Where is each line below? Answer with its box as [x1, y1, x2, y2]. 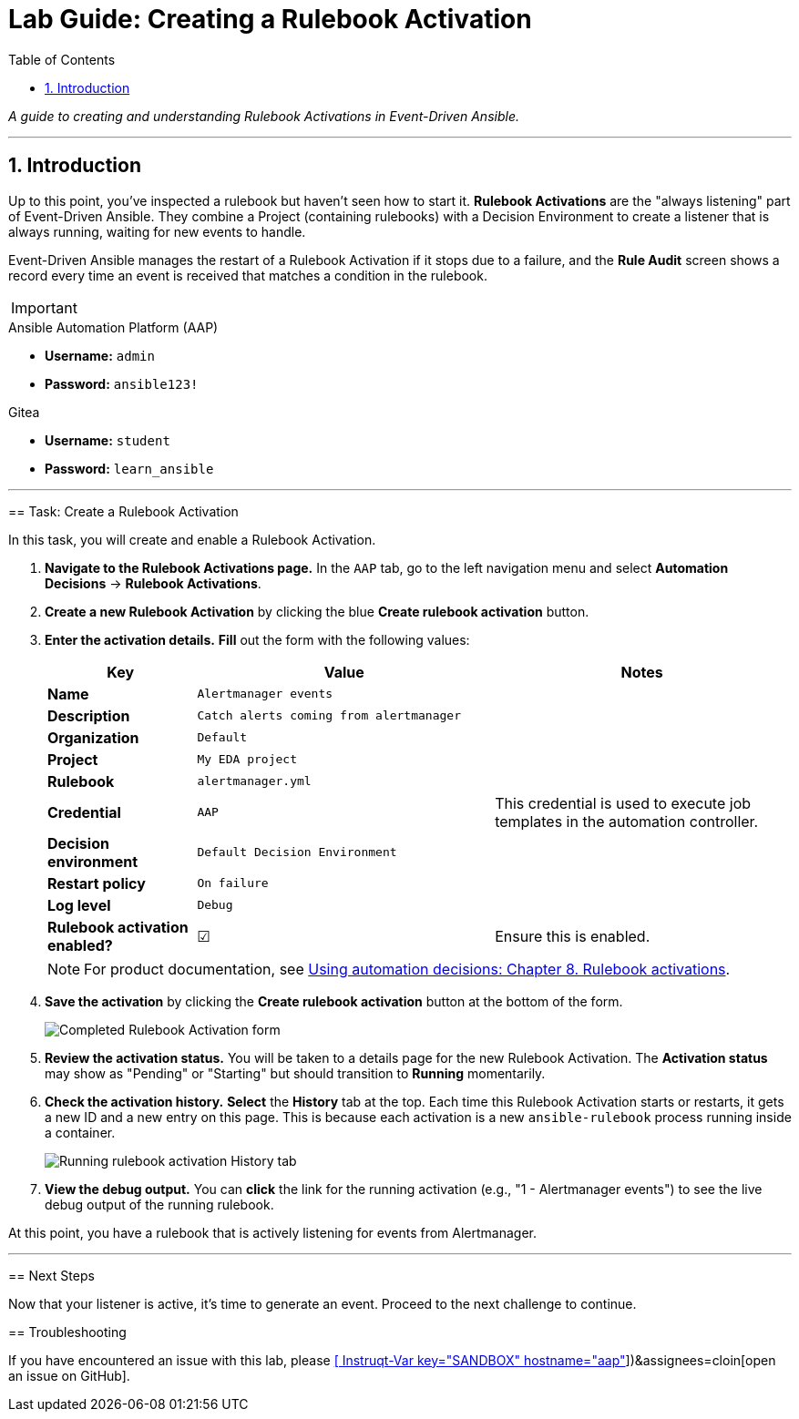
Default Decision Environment [197, 845, 397, 860]
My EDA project [197, 752, 297, 767]
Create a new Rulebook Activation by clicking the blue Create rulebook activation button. [45, 603, 589, 619]
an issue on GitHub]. [8, 1367, 130, 1383]
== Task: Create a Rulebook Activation [8, 503, 239, 519]
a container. [45, 1124, 116, 1140]
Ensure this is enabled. [495, 926, 650, 945]
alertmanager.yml [197, 774, 312, 789]
